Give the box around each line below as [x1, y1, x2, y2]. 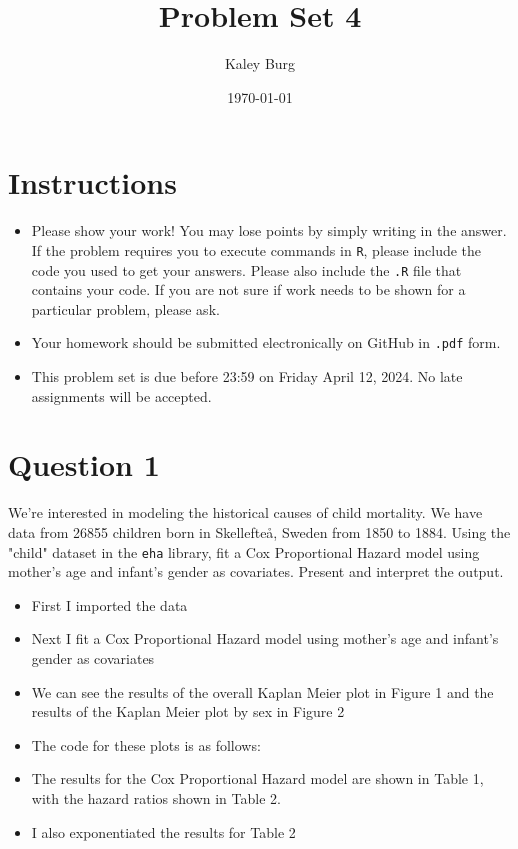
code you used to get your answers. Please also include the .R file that [31, 259, 462, 280]
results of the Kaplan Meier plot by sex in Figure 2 [31, 701, 345, 722]
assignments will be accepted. [31, 385, 212, 406]
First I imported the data [31, 594, 188, 615]
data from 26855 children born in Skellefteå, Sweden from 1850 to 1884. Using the [8, 521, 511, 542]
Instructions [8, 162, 177, 203]
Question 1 [8, 444, 160, 485]
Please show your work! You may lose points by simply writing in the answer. [31, 220, 507, 241]
